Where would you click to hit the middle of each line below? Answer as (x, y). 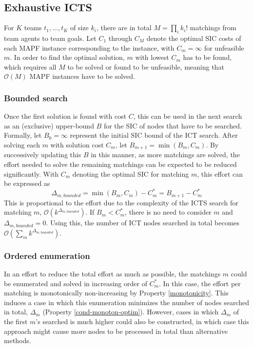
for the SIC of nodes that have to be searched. (173, 125)
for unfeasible (224, 47)
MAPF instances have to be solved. (82, 76)
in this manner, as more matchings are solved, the (165, 155)
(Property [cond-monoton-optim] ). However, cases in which (131, 312)
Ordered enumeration (47, 255)
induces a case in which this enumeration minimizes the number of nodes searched (126, 302)
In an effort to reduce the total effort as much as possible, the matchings (112, 274)
